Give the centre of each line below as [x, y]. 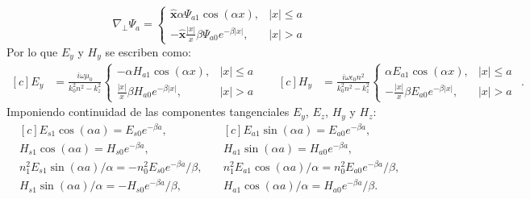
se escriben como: [148, 51]
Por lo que [32, 51]
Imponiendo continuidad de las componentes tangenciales [148, 112]
